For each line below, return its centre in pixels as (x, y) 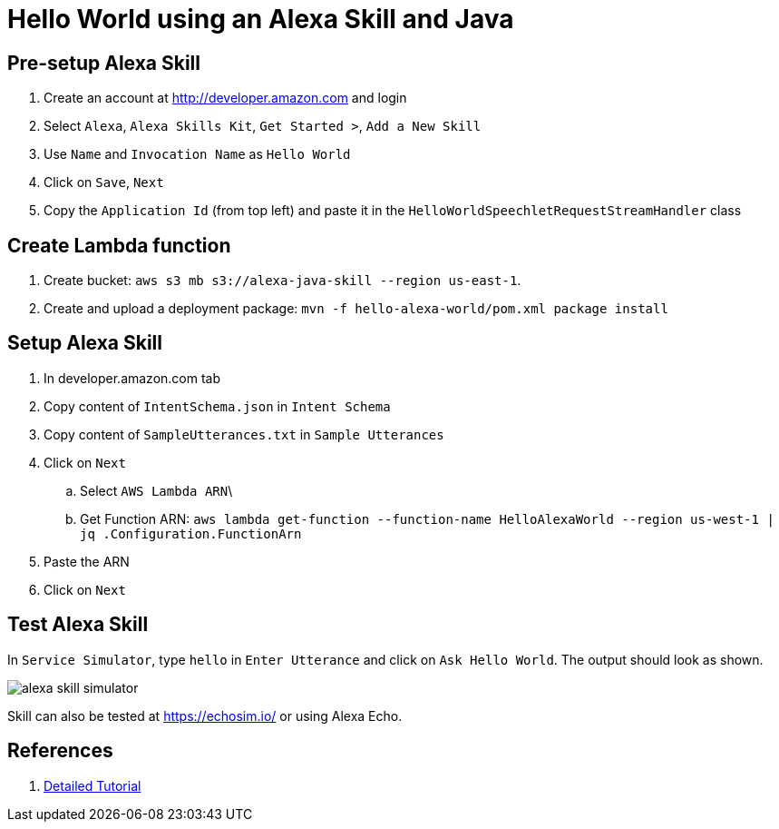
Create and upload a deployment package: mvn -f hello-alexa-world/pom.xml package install (356, 309)
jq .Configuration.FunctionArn (191, 533)
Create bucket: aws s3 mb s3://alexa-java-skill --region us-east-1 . (282, 281)
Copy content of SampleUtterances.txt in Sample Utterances (244, 434)
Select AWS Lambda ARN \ (156, 490)
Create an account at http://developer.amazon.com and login (225, 98)
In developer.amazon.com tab (132, 378)
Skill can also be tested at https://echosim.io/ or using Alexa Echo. (205, 716)
